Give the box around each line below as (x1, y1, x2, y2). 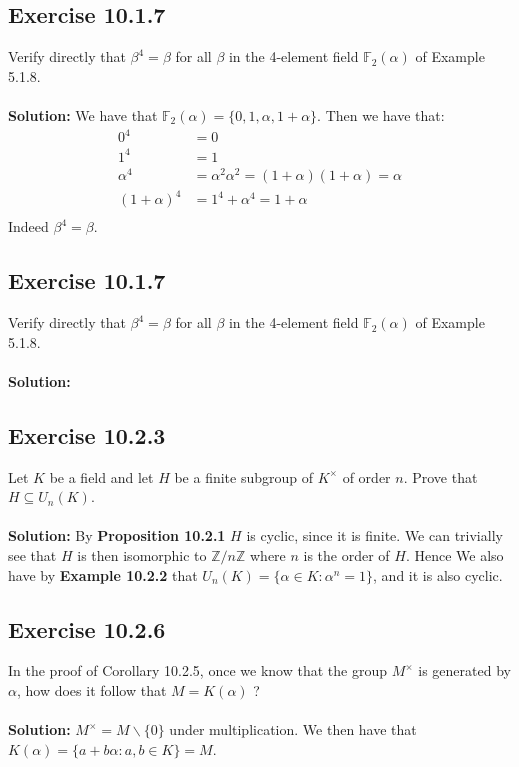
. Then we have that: (317, 104, 445, 125)
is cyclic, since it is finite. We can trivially (246, 525, 503, 546)
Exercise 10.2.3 (8, 419, 166, 450)
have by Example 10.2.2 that (8, 564, 198, 585)
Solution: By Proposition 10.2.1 (8, 525, 226, 546)
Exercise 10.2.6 (8, 613, 166, 644)
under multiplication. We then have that (169, 719, 417, 740)
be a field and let (49, 466, 154, 487)
